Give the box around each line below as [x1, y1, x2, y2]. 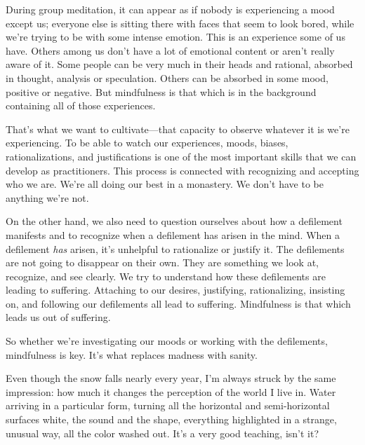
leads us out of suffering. [6, 310, 111, 324]
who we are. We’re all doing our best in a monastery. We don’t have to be [6, 177, 324, 191]
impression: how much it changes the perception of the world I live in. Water [6, 384, 336, 399]
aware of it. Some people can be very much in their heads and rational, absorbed [6, 57, 353, 71]
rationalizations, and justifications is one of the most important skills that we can [6, 149, 357, 163]
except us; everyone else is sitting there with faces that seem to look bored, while [6, 15, 354, 30]
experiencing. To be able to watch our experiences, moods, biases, [6, 135, 288, 150]
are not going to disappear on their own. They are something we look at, [6, 255, 319, 270]
